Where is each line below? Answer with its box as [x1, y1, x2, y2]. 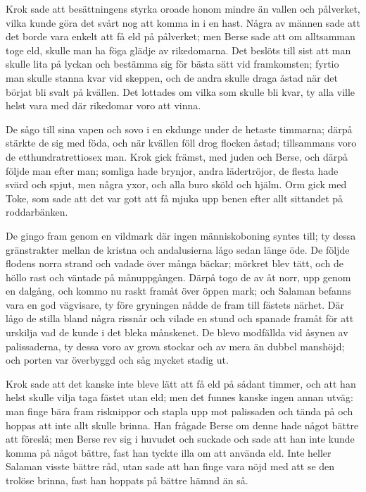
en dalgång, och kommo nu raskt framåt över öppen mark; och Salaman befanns [6, 283, 352, 298]
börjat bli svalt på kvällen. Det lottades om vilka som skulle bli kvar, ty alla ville [6, 84, 355, 99]
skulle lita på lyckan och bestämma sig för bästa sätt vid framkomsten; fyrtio [6, 56, 339, 71]
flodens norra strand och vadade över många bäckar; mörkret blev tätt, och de [6, 256, 343, 271]
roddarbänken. [6, 204, 68, 219]
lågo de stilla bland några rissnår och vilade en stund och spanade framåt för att [6, 311, 354, 326]
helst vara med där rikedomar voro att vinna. [6, 98, 201, 113]
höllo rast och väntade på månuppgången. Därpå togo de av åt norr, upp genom [6, 269, 351, 284]
